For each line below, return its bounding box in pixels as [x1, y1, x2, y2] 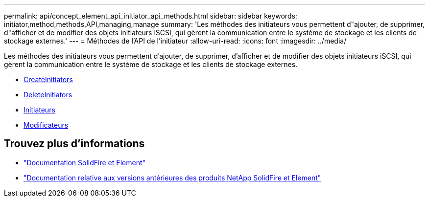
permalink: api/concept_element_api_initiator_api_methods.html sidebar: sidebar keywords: [4, 12, 297, 20]
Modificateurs [24, 121, 69, 129]
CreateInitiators [24, 75, 73, 84]
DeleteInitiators [24, 90, 72, 99]
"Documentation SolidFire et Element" [24, 158, 146, 167]
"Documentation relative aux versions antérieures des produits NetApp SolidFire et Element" [24, 173, 321, 182]
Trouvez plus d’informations [4, 137, 145, 150]
